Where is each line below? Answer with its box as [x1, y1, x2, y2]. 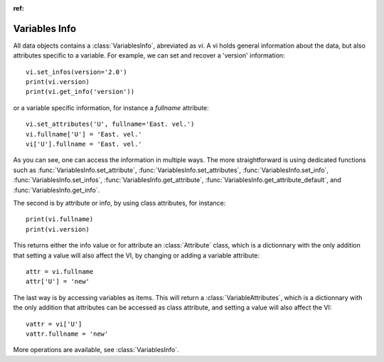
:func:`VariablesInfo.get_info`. [13, 186, 100, 194]
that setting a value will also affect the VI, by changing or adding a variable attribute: [13, 251, 260, 260]
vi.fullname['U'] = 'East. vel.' [26, 130, 142, 138]
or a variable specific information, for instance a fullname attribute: [13, 103, 209, 112]
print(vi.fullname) [26, 215, 94, 223]
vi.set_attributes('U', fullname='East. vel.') [26, 120, 195, 128]
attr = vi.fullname [26, 267, 94, 275]
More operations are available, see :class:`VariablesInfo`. [13, 346, 179, 354]
